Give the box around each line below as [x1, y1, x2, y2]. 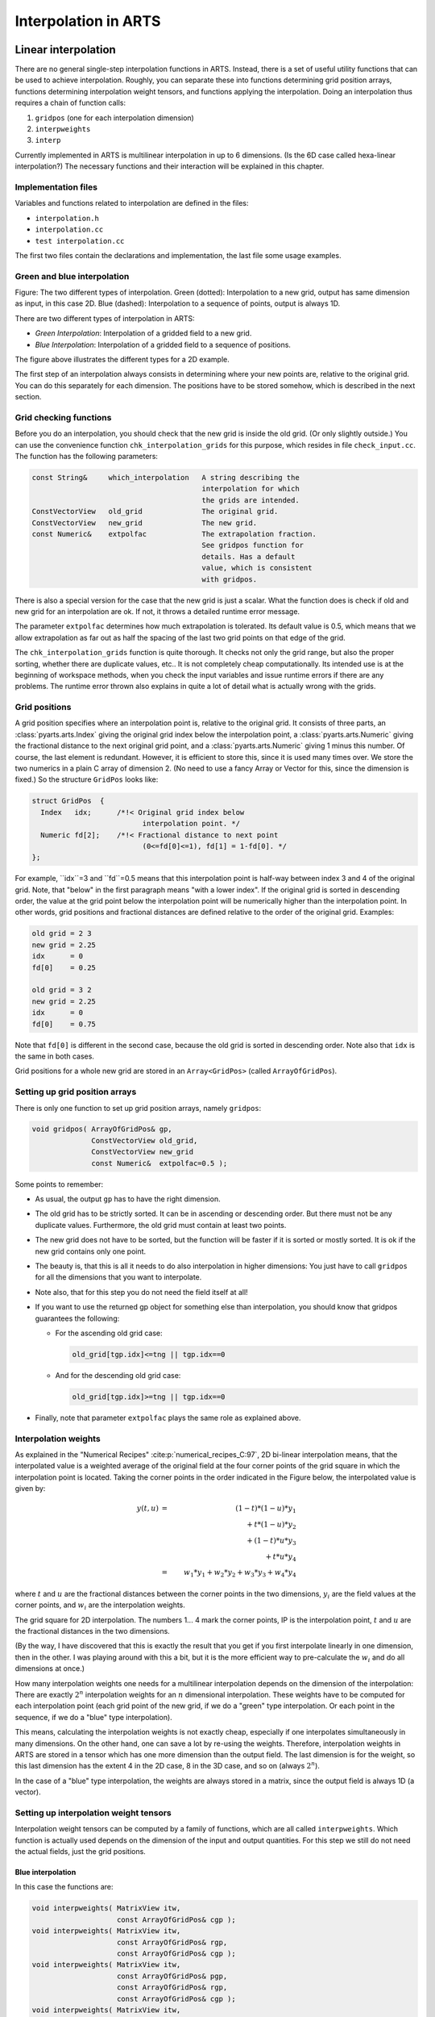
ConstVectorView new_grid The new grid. [31, 518, 258, 528]
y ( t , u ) [136, 1504, 159, 1513]
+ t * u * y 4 [265, 1551, 297, 1563]
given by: [14, 1484, 46, 1493]
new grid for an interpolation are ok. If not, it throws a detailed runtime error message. [14, 606, 300, 616]
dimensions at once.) [14, 1664, 85, 1673]
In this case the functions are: [14, 1882, 114, 1892]
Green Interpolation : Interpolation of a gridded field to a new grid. [35, 328, 252, 338]
